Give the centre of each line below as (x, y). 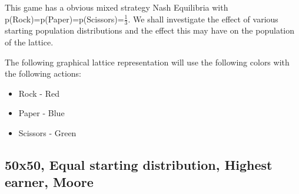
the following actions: (43, 73)
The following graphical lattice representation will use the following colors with (147, 62)
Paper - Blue (41, 113)
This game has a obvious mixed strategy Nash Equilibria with (117, 7)
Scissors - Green (47, 132)
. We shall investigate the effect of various (203, 19)
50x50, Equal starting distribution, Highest (139, 164)
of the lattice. (29, 42)
